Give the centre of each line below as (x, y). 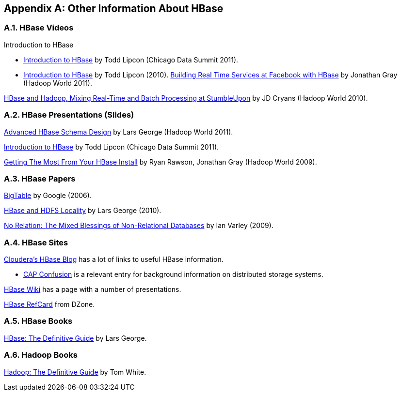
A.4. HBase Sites (36, 242)
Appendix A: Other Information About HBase (114, 8)
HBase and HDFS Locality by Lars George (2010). (83, 211)
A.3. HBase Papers (40, 178)
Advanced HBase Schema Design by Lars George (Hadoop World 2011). (119, 132)
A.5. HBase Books (38, 321)
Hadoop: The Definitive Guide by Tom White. (75, 372)
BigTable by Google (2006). (48, 196)
